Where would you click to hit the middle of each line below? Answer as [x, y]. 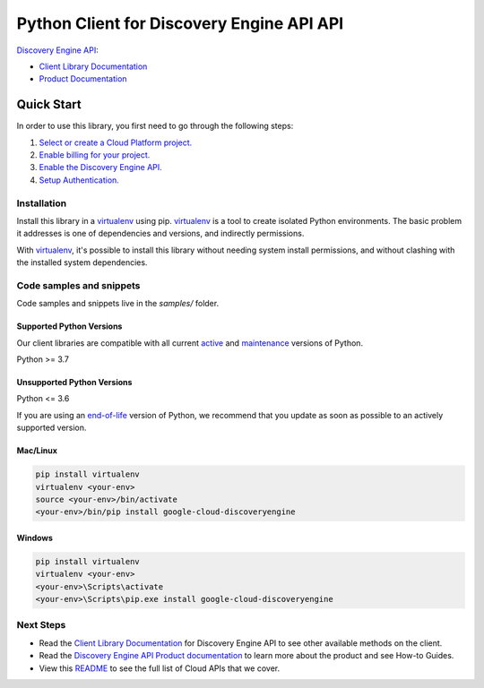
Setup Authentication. [79, 180]
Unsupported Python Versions [74, 383]
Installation [42, 203]
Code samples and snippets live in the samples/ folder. [118, 304]
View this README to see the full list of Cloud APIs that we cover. [160, 668]
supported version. [52, 428]
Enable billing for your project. [95, 155]
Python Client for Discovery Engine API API [180, 23]
